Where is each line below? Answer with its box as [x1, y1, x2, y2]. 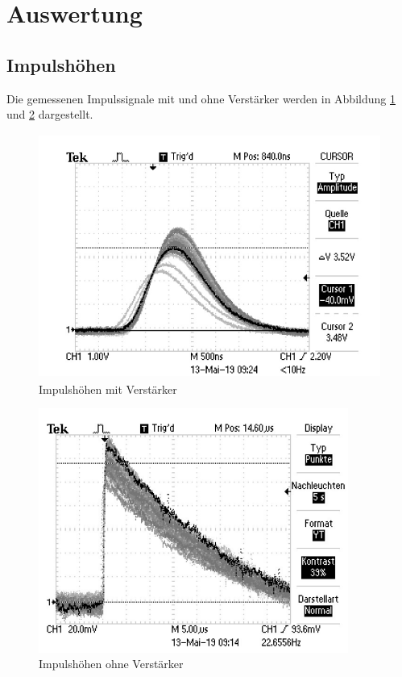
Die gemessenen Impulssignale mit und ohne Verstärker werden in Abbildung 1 [6, 90, 396, 107]
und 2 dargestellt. [6, 106, 93, 123]
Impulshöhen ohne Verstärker [39, 655, 184, 672]
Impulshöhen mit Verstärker [39, 380, 177, 397]
